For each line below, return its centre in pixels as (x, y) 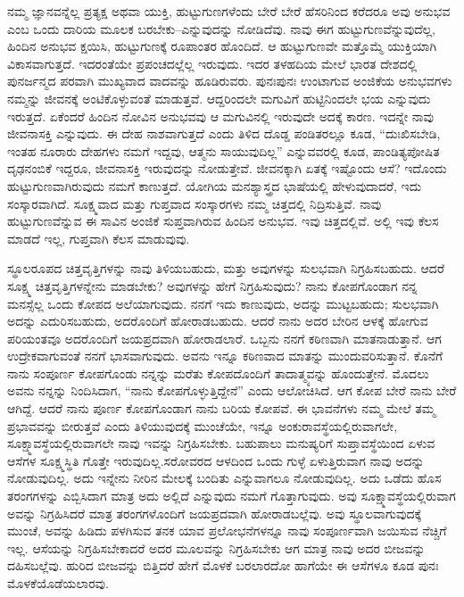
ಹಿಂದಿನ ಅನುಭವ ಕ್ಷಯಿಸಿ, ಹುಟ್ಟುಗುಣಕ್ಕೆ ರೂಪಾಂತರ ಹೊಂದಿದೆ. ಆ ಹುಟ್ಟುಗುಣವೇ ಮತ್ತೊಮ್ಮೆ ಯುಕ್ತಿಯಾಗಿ (222, 46)
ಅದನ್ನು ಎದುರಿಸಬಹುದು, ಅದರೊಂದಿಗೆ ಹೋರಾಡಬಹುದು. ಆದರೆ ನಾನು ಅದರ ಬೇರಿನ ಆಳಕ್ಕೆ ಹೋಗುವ (218, 321)
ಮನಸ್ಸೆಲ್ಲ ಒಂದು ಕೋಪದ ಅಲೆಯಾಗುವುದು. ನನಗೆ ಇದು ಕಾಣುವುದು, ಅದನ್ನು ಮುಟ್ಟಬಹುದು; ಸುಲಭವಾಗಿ (223, 303)
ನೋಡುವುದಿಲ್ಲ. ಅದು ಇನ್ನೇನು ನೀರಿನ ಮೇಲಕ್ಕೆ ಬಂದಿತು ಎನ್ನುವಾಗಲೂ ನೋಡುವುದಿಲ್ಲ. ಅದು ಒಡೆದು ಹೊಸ (224, 478)
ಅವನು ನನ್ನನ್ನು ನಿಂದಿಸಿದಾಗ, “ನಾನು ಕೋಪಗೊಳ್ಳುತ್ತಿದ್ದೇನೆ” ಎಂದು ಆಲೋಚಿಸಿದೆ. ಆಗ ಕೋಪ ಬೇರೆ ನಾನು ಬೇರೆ (232, 390)
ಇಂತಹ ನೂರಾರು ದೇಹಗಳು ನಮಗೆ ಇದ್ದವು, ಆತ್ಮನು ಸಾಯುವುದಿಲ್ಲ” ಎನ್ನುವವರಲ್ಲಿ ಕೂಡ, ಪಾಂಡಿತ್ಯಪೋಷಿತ (224, 150)
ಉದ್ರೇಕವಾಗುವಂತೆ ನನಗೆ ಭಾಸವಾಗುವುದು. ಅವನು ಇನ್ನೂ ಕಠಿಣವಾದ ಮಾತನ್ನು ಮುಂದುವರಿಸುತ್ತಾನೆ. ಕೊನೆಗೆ (225, 356)
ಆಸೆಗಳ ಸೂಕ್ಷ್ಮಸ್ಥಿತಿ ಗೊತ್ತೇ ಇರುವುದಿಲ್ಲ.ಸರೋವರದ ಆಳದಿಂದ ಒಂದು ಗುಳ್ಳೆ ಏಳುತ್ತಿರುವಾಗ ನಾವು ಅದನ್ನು (216, 460)
